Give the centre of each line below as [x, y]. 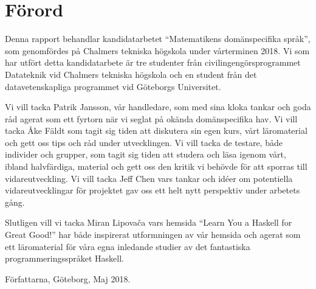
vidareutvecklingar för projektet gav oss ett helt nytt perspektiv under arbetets [153, 190]
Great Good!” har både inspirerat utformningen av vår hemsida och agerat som [153, 235]
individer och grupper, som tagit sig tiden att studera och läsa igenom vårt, [146, 154]
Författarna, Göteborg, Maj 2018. [68, 278]
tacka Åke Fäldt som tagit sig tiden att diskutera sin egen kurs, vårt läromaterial [156, 131]
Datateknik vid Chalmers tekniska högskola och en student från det [131, 74]
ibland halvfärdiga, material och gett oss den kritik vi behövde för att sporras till [156, 166]
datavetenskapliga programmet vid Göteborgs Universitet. [113, 86]
